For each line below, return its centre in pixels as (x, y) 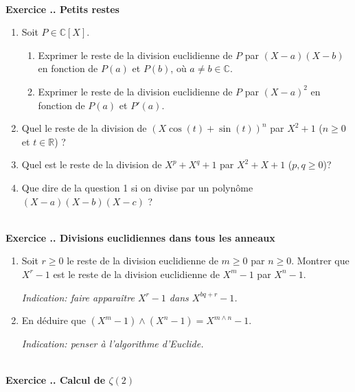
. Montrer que (320, 261)
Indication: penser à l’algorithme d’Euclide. (113, 344)
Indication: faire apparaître (78, 297)
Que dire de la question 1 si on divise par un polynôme (137, 187)
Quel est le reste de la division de (92, 164)
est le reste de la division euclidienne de (136, 274)
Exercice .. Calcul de (56, 380)
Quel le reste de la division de (84, 128)
